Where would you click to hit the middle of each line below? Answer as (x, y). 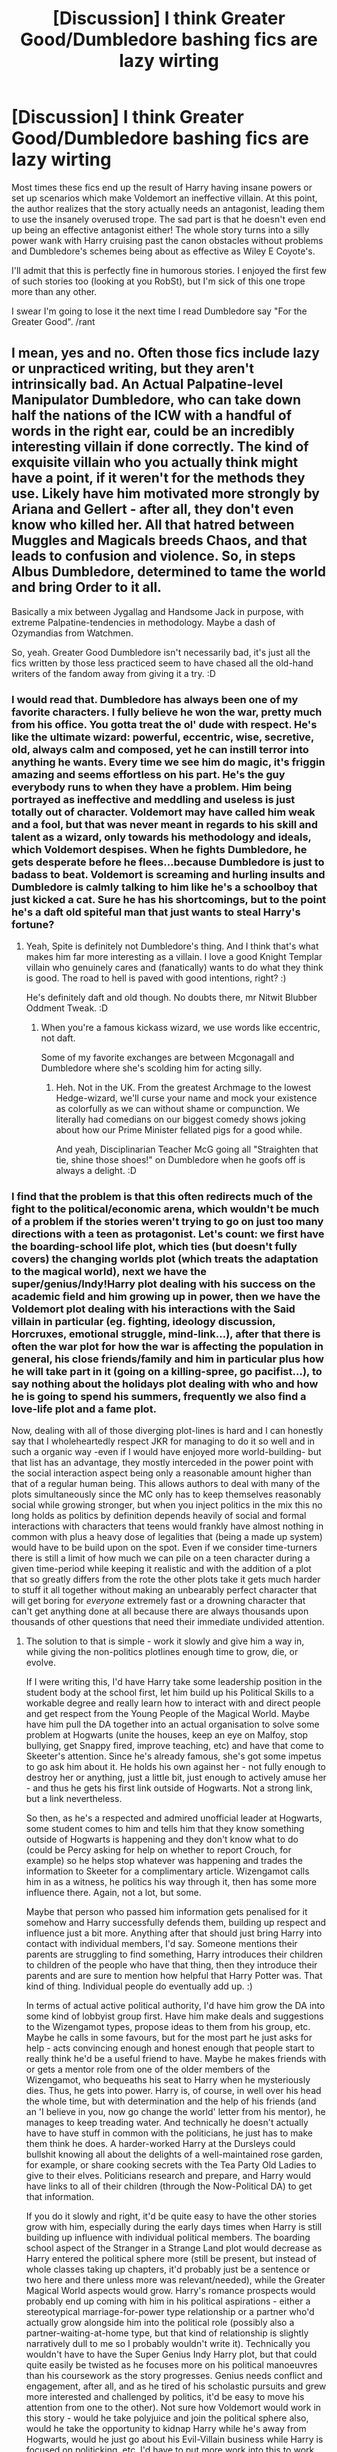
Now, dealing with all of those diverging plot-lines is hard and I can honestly (167, 1431)
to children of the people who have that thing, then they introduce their (171, 1965)
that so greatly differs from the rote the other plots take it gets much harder (166, 1579)
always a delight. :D (96, 1171)
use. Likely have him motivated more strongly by (166, 493)
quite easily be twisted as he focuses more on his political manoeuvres (171, 2365)
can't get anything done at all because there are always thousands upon (160, 1611)
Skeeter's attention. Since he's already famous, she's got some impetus (173, 1756)
